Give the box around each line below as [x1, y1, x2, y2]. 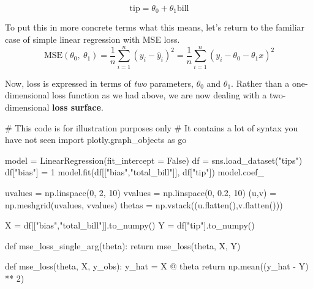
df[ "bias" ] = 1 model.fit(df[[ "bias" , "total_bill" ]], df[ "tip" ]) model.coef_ [5, 166, 265, 178]
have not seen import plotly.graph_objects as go [5, 133, 187, 146]
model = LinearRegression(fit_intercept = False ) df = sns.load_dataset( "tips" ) [5, 153, 303, 166]
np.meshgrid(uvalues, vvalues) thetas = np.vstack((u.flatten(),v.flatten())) [5, 198, 283, 211]
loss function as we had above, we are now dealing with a [52, 89, 267, 101]
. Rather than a [231, 76, 290, 89]
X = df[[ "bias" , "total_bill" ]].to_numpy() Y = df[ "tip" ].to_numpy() [5, 219, 255, 232]
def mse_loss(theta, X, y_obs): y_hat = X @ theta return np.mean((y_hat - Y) [5, 260, 309, 273]
